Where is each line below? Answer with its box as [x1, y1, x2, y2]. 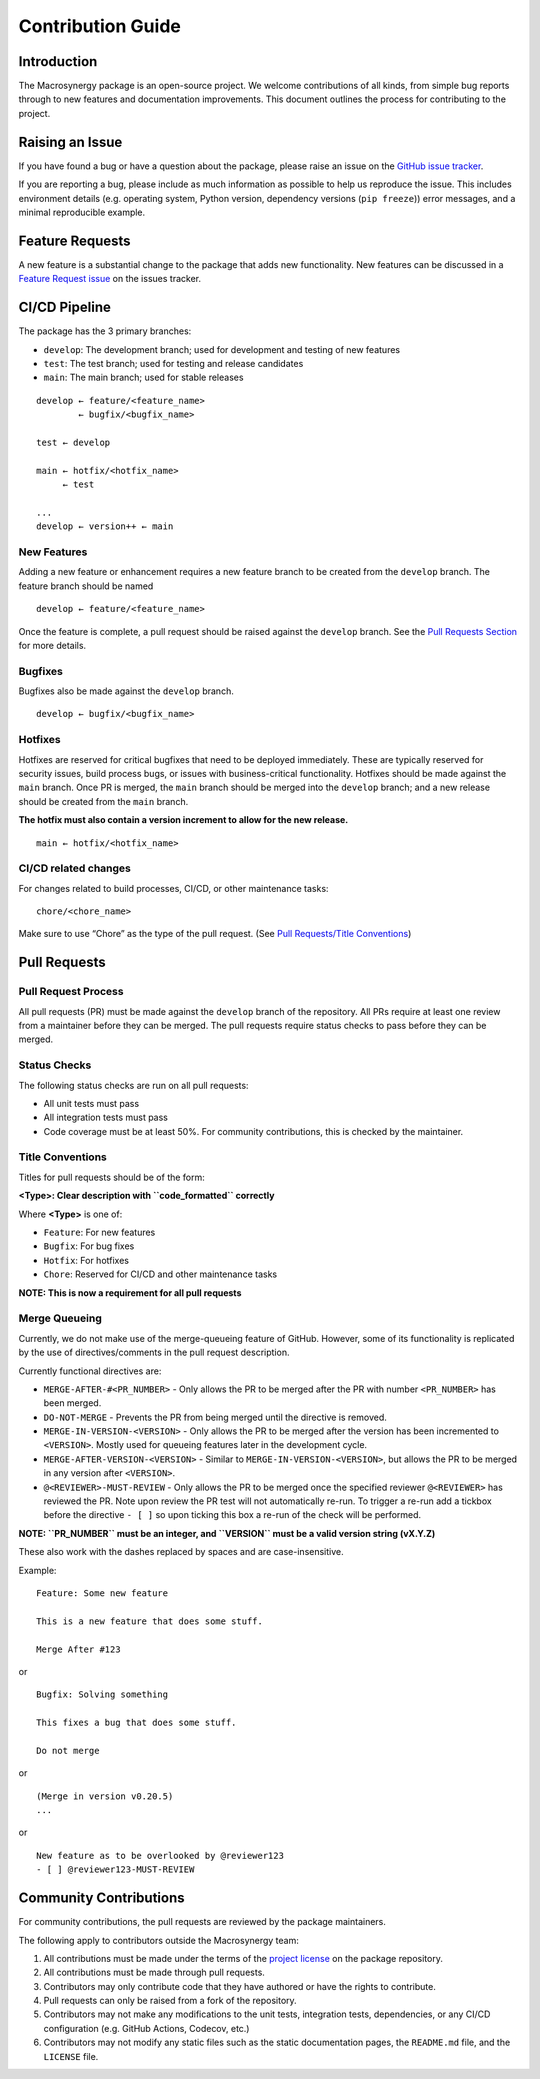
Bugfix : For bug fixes [43, 1240, 135, 1252]
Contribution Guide [18, 15, 182, 37]
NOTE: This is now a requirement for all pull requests [18, 1286, 242, 1299]
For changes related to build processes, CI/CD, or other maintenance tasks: [18, 882, 329, 894]
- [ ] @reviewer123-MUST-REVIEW [36, 1864, 195, 1875]
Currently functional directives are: [18, 1365, 162, 1377]
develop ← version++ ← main [36, 521, 174, 532]
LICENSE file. [43, 2050, 99, 2062]
